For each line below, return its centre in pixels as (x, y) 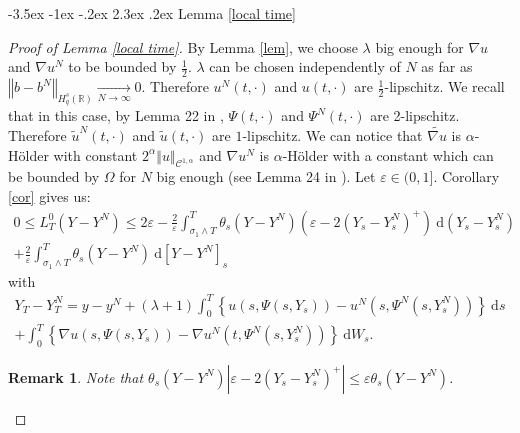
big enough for (419, 46)
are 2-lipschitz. (415, 115)
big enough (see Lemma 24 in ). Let (266, 176)
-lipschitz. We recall (444, 86)
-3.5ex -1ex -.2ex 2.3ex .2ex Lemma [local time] (152, 13)
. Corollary (466, 176)
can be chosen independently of (305, 66)
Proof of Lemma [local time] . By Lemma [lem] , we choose (183, 46)
